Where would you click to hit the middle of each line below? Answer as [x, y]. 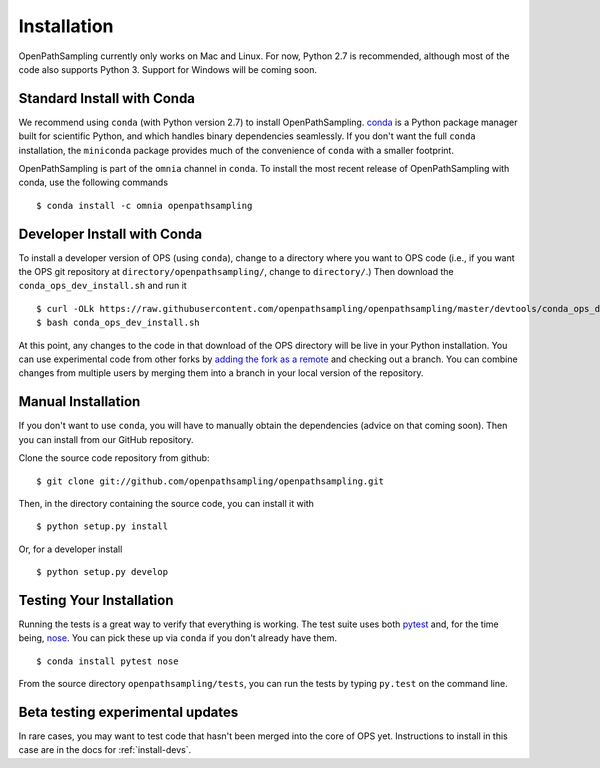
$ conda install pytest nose [107, 661]
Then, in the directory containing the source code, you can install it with [166, 503]
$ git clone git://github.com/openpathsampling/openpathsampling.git [210, 481]
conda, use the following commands [93, 182]
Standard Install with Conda [106, 98]
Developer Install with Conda [110, 233]
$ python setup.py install [102, 526]
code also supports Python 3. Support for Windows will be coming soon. [167, 69]
